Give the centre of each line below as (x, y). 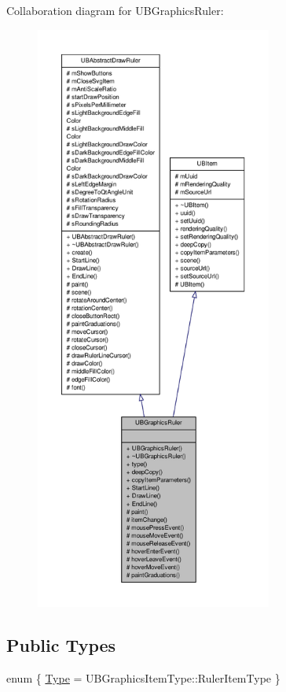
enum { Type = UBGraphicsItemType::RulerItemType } (143, 677)
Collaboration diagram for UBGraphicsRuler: (115, 10)
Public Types (61, 644)
